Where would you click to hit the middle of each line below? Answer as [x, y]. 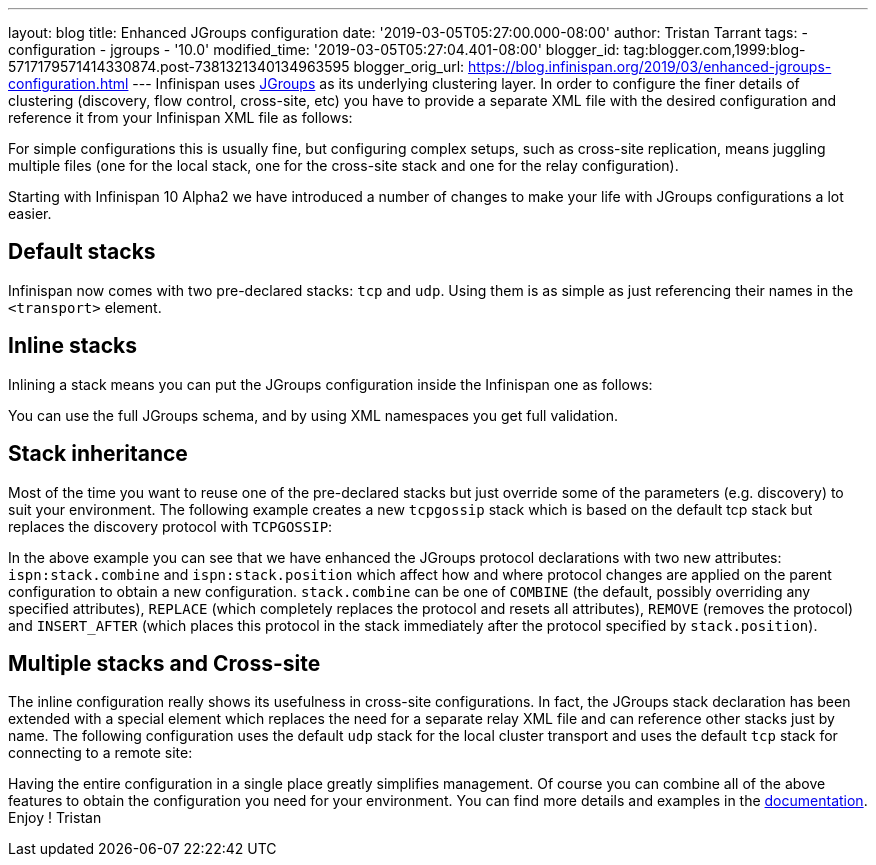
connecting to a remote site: [100, 753]
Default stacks [82, 252]
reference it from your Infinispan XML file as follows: [180, 117]
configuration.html [68, 83]
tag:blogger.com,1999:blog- [714, 49]
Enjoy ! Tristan [55, 818]
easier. [30, 213]
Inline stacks [72, 346]
